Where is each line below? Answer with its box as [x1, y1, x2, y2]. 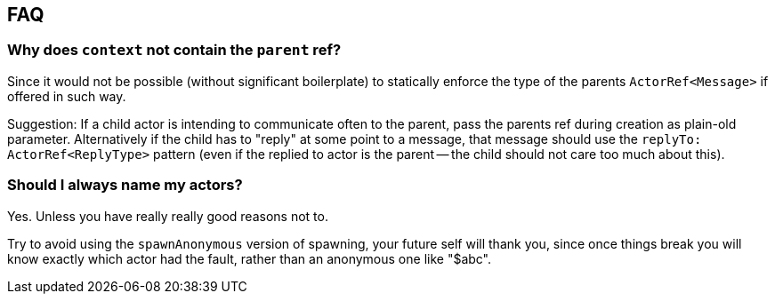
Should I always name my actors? [7, 176, 243, 194]
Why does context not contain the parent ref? [7, 41, 342, 59]
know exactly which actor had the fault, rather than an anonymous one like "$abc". [7, 250, 492, 266]
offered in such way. [7, 88, 126, 104]
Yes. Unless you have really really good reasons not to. [7, 208, 328, 224]
